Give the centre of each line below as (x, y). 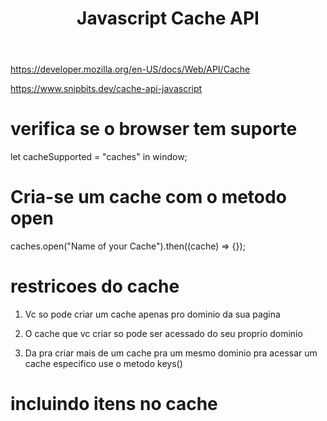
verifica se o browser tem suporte (154, 129)
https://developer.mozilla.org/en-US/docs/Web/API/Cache (130, 69)
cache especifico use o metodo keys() (103, 363)
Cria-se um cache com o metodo (148, 197)
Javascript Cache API (168, 18)
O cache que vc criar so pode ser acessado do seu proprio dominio (163, 333)
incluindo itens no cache (114, 404)
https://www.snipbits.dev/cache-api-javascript (106, 89)
